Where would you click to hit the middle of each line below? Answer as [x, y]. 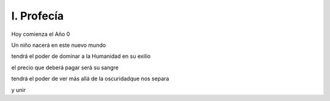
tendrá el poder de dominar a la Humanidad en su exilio [81, 56]
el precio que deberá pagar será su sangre [65, 68]
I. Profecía [38, 16]
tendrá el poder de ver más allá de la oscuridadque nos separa [90, 78]
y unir [19, 90]
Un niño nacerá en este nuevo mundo [59, 45]
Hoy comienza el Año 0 [41, 34]
